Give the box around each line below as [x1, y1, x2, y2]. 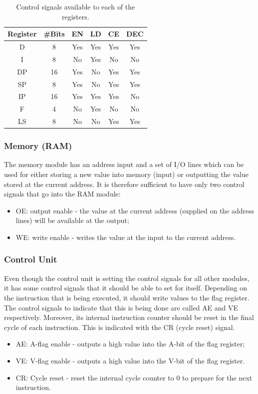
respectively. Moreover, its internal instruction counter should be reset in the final [4, 312, 254, 322]
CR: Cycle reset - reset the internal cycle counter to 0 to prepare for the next [15, 372, 253, 382]
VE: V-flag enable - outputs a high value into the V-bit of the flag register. [15, 355, 245, 365]
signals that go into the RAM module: [4, 188, 121, 199]
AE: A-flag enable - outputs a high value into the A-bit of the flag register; [15, 338, 245, 349]
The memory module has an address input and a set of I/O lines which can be [4, 159, 244, 169]
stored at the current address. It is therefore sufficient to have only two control [4, 178, 245, 189]
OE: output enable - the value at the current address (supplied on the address [15, 205, 255, 215]
